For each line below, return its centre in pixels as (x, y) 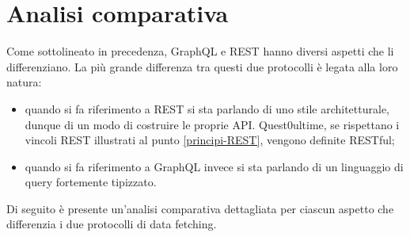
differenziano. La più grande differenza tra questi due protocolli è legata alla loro (202, 66)
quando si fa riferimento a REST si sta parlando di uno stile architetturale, (207, 108)
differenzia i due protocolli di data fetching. (112, 224)
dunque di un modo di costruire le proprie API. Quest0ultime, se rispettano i (212, 124)
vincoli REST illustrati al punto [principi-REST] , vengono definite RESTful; (210, 140)
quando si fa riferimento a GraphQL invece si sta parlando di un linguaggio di (214, 166)
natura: (24, 82)
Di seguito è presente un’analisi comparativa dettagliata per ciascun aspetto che (200, 208)
